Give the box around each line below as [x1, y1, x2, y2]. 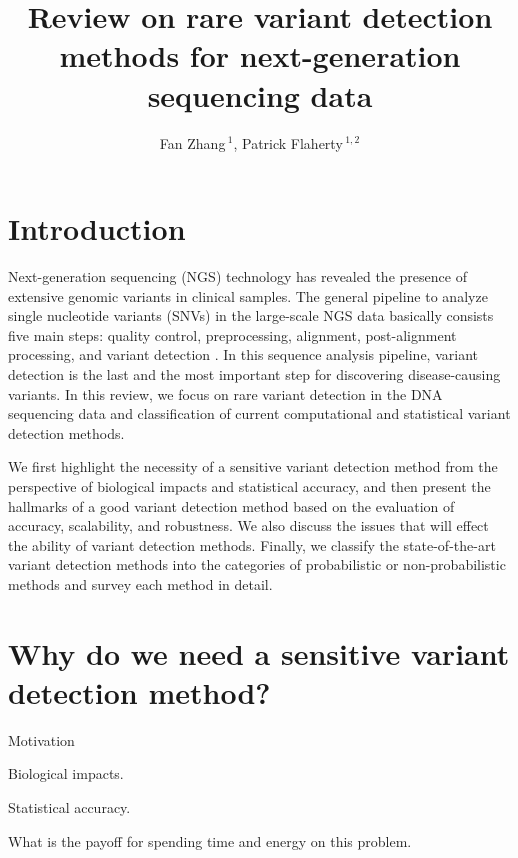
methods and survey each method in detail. [8, 573, 273, 594]
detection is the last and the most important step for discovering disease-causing [8, 364, 501, 384]
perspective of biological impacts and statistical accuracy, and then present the [8, 475, 491, 496]
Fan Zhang [159, 132, 226, 153]
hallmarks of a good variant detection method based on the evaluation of [8, 495, 455, 516]
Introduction [8, 208, 186, 249]
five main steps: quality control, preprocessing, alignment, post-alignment [8, 324, 457, 345]
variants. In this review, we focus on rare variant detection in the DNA [8, 383, 443, 404]
